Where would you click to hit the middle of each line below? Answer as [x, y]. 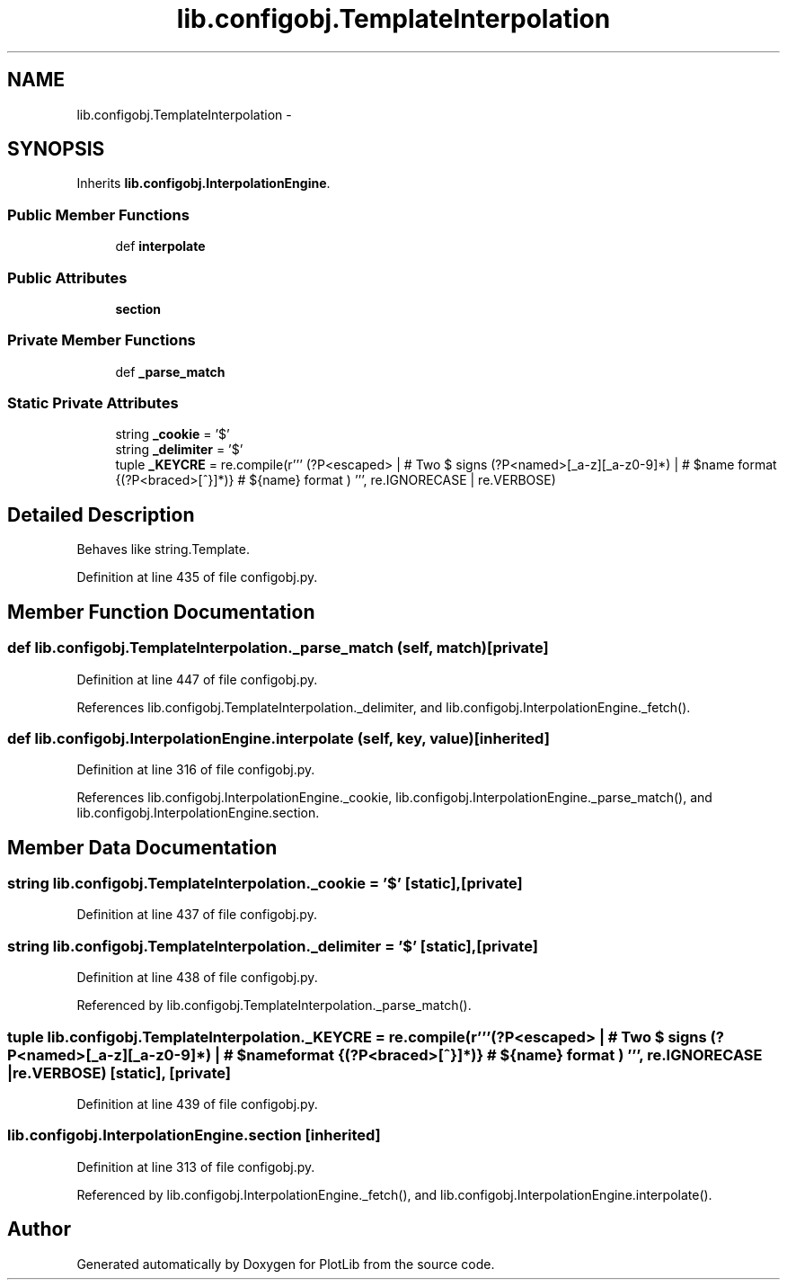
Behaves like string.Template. [163, 550]
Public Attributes [67, 277]
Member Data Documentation [142, 847]
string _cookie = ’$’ [172, 434]
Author [39, 1229]
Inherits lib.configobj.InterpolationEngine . [203, 183]
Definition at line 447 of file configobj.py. [197, 679]
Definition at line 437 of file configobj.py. [197, 915]
